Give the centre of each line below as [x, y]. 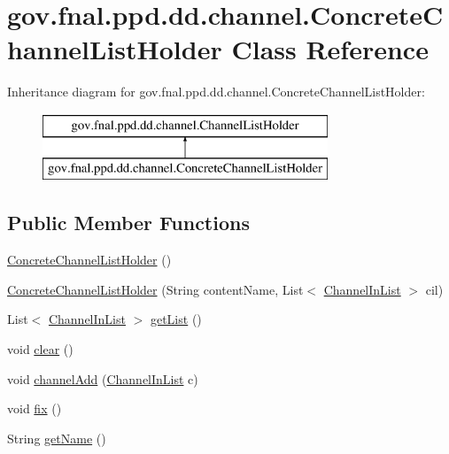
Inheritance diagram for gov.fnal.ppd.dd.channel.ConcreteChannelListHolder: [216, 92]
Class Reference [330, 49]
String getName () [57, 438]
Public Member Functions [128, 223]
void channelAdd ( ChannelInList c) [103, 378]
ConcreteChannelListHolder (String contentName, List [155, 289]
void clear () [40, 349]
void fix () [35, 408]
